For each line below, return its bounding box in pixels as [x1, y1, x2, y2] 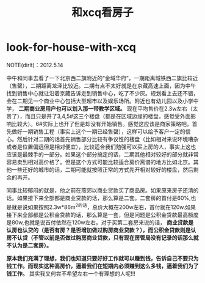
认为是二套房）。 [11, 241, 52, 249]
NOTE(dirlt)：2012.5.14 [6, 61, 63, 68]
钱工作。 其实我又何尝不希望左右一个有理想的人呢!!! [6, 270, 136, 277]
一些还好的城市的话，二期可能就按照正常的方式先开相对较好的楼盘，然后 [11, 166, 193, 173]
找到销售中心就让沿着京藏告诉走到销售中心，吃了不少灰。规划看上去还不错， [6, 89, 199, 97]
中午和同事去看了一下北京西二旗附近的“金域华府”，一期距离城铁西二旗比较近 [6, 74, 198, 81]
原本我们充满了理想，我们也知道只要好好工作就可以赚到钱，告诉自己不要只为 [6, 254, 199, 262]
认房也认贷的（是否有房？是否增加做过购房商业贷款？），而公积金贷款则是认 [6, 226, 196, 233]
